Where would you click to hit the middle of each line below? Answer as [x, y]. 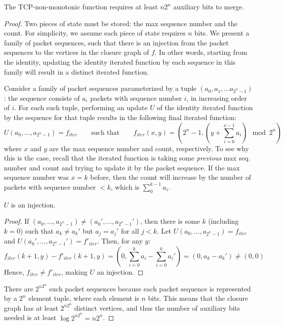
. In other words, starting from [201, 52]
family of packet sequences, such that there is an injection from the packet [116, 42]
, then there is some [170, 221]
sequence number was [37, 177]
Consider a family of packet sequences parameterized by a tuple [100, 88]
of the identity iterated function [205, 107]
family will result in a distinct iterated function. [77, 71]
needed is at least [30, 317]
